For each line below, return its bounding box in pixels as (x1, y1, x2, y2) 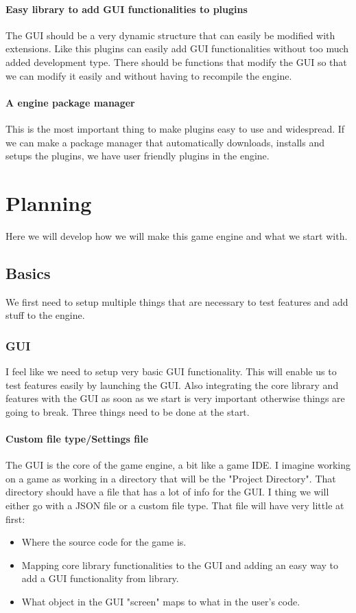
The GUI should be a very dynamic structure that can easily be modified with (5, 27, 335, 42)
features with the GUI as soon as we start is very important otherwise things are (5, 391, 345, 405)
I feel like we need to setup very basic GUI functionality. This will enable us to (5, 364, 337, 379)
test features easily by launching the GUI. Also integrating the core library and (5, 377, 339, 392)
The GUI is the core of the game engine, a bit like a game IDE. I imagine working (5, 458, 351, 472)
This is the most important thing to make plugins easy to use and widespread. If (5, 121, 345, 135)
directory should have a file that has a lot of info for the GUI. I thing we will (5, 484, 329, 499)
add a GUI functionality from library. (21, 571, 179, 586)
